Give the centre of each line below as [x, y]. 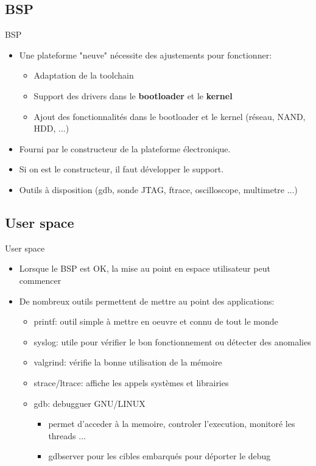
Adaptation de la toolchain [84, 75]
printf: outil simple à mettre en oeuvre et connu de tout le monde [156, 321]
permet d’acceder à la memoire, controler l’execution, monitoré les [172, 424]
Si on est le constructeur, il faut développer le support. [121, 169]
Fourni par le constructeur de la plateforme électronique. [125, 148]
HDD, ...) [51, 128]
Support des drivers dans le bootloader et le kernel [133, 95]
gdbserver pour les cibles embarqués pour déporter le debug [160, 456]
